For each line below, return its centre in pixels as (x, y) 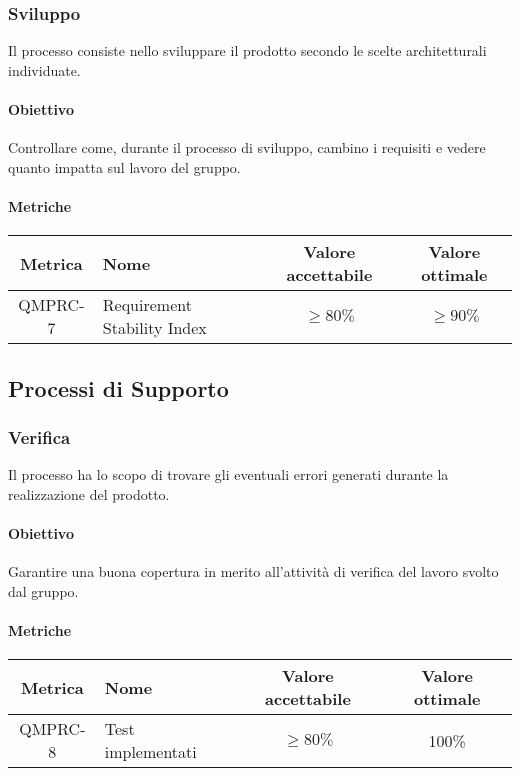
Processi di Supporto (118, 387)
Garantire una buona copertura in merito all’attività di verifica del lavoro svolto (253, 571)
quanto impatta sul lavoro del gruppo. (124, 166)
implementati (150, 752)
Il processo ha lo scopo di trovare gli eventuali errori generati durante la (228, 474)
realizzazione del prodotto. (89, 493)
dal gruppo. (43, 590)
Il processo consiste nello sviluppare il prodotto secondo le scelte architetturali (247, 50)
